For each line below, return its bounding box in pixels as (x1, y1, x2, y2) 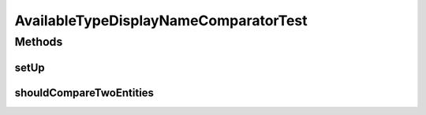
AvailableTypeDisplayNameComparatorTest (14, 12, 308, 29)
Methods (14, 35, 63, 49)
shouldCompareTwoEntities (14, 86, 154, 99)
